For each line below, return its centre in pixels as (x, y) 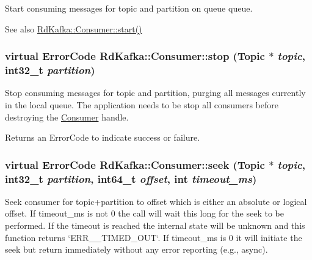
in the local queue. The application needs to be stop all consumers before (142, 104)
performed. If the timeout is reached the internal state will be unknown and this (155, 225)
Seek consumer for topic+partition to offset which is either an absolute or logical (156, 201)
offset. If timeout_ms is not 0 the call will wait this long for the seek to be (144, 213)
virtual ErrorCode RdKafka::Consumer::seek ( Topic (135, 164)
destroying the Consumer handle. (67, 117)
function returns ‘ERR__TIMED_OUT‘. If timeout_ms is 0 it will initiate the (154, 237)
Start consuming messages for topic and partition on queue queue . (129, 8)
